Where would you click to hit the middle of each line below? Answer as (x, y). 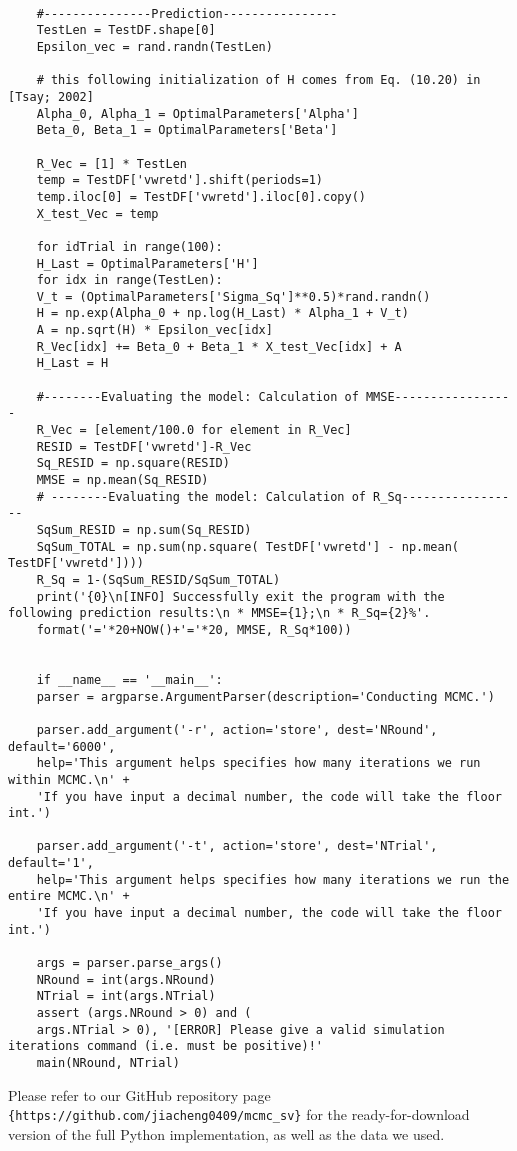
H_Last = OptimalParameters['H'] (147, 263)
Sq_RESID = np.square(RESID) (133, 463)
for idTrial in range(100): (129, 246)
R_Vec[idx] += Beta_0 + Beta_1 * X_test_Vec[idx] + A (219, 346)
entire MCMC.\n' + (69, 896)
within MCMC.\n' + (69, 779)
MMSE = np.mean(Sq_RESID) (122, 480)
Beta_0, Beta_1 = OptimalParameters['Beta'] (187, 130)
